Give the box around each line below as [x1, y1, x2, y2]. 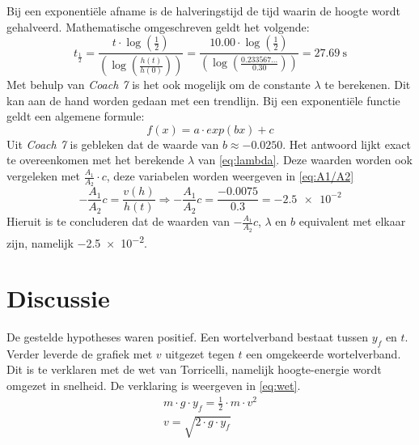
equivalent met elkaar [298, 213, 406, 230]
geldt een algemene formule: [6, 108, 145, 125]
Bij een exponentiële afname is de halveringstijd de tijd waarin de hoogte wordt [6, 2, 400, 19]
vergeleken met [6, 167, 81, 184]
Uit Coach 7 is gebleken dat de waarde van [6, 135, 219, 152]
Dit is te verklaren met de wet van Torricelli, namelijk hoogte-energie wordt [6, 361, 382, 378]
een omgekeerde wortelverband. [246, 345, 401, 362]
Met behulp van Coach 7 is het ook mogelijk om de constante [6, 76, 311, 93]
